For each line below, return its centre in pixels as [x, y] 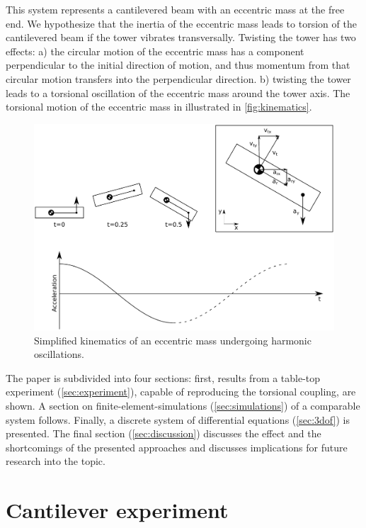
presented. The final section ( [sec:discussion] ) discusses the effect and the [164, 433]
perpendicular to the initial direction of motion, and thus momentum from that [178, 65]
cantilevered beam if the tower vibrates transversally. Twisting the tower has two [181, 37]
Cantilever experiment [117, 510]
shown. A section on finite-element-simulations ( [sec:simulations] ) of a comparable [183, 406]
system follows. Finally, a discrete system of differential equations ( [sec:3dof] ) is [178, 419]
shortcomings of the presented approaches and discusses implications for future [177, 447]
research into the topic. [56, 461]
